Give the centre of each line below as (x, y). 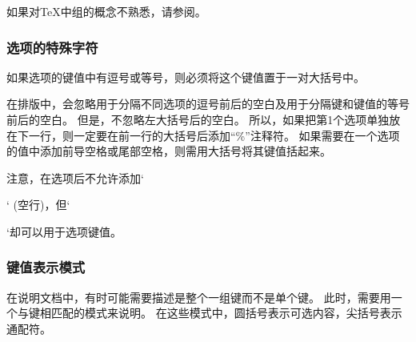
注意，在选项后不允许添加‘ (75, 177)
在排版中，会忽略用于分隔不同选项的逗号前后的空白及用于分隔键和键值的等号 (208, 104)
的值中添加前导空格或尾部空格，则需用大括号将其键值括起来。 (169, 151)
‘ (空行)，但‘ (38, 205)
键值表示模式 (46, 267)
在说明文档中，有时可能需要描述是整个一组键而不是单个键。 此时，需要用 (199, 297)
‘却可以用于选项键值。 (64, 231)
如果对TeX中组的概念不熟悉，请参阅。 (106, 11)
